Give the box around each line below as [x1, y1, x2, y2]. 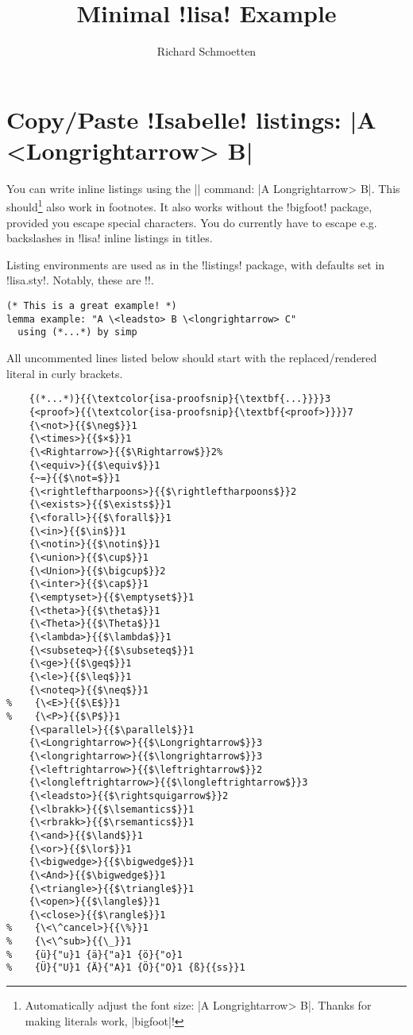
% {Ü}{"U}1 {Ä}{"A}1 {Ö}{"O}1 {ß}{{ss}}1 [6, 962, 245, 974]
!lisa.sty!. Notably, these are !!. [6, 272, 154, 288]
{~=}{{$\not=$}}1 [29, 473, 121, 485]
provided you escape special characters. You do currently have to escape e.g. [6, 214, 377, 230]
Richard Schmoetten [156, 43, 257, 60]
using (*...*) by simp [17, 326, 137, 338]
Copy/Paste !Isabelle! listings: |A [6, 102, 376, 135]
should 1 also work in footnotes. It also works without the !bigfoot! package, [6, 196, 372, 215]
